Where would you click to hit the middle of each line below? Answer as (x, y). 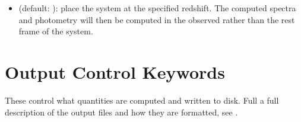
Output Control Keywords (115, 71)
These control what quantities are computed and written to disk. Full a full (142, 100)
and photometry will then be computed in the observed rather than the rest (157, 19)
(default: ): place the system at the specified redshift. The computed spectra (157, 8)
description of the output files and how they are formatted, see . (121, 112)
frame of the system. (56, 31)
